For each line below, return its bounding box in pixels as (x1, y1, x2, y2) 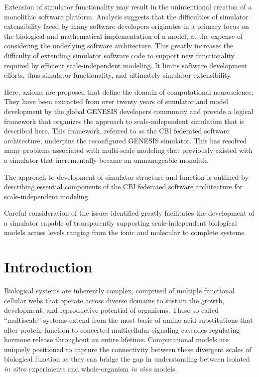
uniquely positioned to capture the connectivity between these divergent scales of (4, 344, 252, 354)
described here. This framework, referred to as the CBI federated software (4, 126, 230, 136)
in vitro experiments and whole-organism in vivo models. (4, 363, 177, 374)
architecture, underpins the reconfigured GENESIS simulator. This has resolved (4, 135, 247, 145)
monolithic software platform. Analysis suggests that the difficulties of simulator (4, 11, 249, 21)
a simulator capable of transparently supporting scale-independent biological (4, 217, 237, 228)
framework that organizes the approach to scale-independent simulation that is (4, 116, 245, 126)
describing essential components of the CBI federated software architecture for (4, 181, 243, 192)
